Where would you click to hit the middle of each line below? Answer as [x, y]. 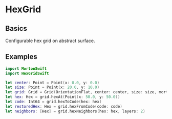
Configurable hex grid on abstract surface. [50, 41]
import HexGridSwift [27, 73]
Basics [16, 28]
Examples [21, 57]
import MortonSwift [26, 68]
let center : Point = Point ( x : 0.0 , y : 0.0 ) [52, 83]
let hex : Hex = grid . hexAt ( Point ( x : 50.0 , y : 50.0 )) [63, 97]
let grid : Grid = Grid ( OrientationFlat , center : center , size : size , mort [87, 92]
